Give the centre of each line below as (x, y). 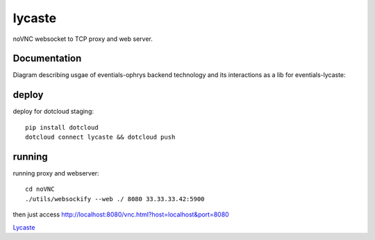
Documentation (47, 59)
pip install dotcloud (62, 127)
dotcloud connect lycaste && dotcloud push (100, 137)
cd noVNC (40, 189)
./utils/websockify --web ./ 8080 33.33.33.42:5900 (115, 199)
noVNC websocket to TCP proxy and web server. (83, 39)
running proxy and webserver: (56, 173)
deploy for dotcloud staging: (53, 112)
